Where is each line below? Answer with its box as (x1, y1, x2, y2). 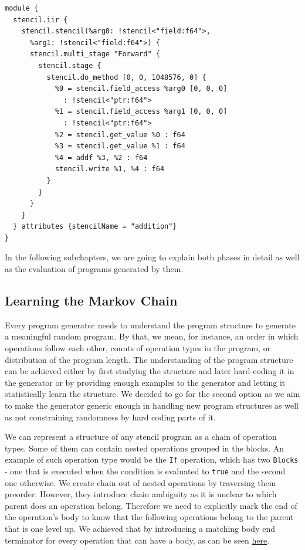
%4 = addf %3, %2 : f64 (55, 153, 148, 162)
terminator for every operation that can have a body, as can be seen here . (5, 534, 270, 546)
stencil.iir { (13, 15, 68, 24)
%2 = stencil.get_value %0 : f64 (55, 130, 185, 139)
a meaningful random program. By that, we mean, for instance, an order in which (5, 330, 299, 342)
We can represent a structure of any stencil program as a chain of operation (5, 430, 277, 443)
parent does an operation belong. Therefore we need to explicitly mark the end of (5, 499, 297, 511)
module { (5, 4, 39, 12)
